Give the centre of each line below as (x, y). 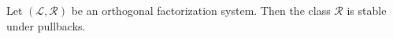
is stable (367, 10)
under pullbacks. (46, 25)
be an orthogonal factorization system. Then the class (201, 10)
